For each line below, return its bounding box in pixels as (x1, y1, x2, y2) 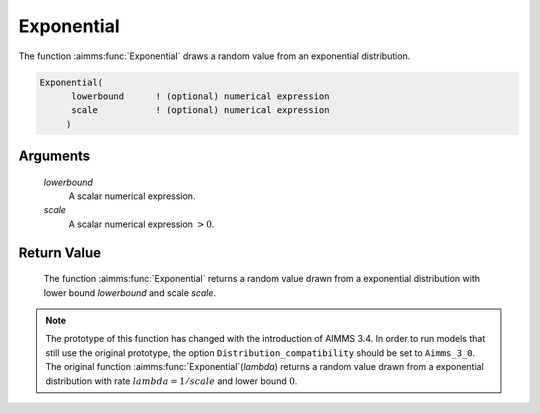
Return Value (18, 244, 102, 261)
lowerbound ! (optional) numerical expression (71, 90, 330, 102)
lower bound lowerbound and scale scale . (43, 286, 217, 299)
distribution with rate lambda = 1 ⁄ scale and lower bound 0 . (45, 375, 298, 387)
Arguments (18, 148, 91, 165)
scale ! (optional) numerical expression (71, 105, 330, 116)
